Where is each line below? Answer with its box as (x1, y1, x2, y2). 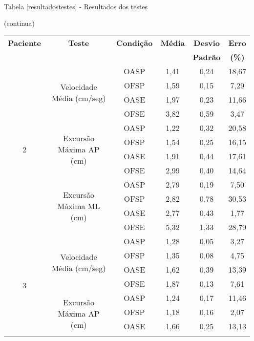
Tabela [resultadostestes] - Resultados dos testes (4, 1, 148, 11)
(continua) (4, 18, 35, 28)
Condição (116, 37, 153, 49)
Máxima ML (57, 200, 100, 212)
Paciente (8, 37, 42, 49)
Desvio (193, 37, 220, 49)
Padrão (192, 51, 221, 63)
